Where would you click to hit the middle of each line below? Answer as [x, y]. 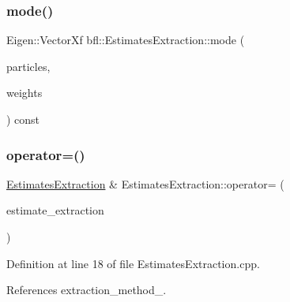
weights [24, 93]
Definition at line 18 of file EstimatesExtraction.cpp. [133, 263]
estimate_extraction [55, 210]
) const [23, 119]
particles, [28, 66]
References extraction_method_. [87, 290]
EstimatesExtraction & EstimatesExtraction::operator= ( [145, 183]
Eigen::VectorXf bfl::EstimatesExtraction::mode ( [126, 40]
